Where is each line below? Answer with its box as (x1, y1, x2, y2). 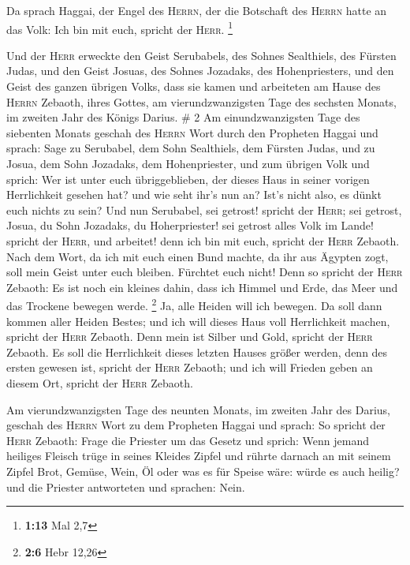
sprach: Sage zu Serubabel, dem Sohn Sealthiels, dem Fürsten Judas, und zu (6, 140, 375, 156)
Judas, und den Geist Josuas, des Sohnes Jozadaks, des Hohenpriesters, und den (6, 62, 394, 79)
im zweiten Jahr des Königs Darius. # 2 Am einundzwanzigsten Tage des (6, 109, 360, 125)
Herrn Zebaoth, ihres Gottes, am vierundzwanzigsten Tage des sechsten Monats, (6, 93, 397, 110)
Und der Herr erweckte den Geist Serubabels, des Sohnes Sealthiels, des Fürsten (6, 47, 397, 63)
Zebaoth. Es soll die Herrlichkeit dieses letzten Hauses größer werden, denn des (6, 343, 388, 360)
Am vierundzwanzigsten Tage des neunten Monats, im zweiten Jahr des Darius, (6, 401, 390, 417)
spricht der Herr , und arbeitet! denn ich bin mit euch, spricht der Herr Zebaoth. (6, 232, 400, 249)
